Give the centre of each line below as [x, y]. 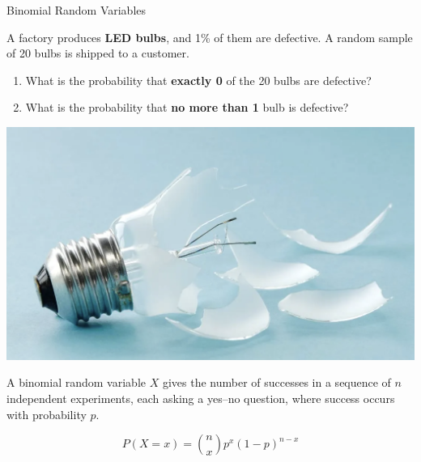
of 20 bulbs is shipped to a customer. [98, 53]
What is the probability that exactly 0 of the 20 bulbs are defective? [198, 80]
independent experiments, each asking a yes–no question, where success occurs [201, 398]
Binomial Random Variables [77, 10]
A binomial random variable [76, 382]
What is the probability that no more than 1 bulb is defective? [187, 107]
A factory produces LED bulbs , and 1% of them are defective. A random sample [210, 37]
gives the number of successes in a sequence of [276, 382]
